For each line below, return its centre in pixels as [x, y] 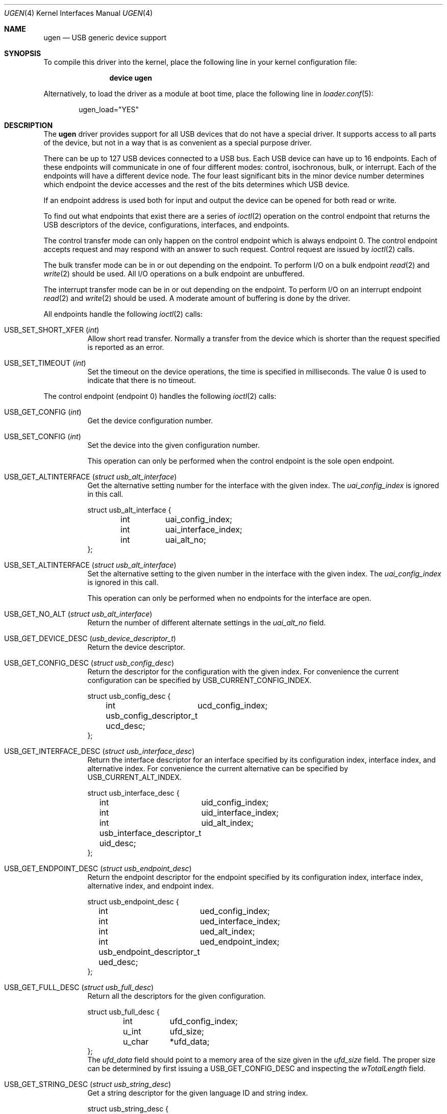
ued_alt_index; [227, 931]
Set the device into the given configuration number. [173, 445]
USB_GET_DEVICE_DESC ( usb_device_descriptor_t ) [90, 638]
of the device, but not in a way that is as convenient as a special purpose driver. [178, 143]
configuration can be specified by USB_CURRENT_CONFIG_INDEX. [200, 680]
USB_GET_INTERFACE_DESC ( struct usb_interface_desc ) [100, 751]
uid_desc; [118, 843]
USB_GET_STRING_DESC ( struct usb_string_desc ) [88, 1084]
